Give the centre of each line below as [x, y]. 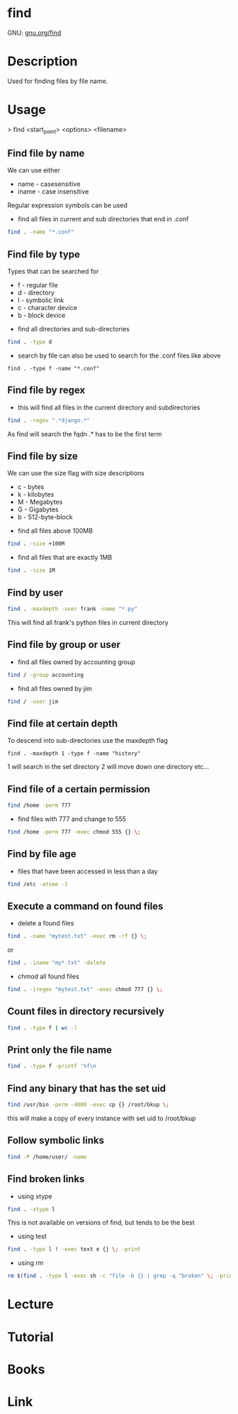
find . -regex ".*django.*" [49, 420]
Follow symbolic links [56, 1140]
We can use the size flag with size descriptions [76, 473]
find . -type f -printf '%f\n [52, 1066]
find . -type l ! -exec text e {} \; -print [74, 1249]
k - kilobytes [36, 495]
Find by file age [42, 854]
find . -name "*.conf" [41, 232]
